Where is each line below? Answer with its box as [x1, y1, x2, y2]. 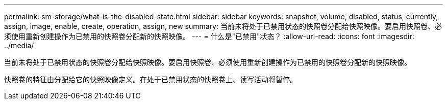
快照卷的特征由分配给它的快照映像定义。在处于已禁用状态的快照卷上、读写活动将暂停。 [4, 75, 297, 84]
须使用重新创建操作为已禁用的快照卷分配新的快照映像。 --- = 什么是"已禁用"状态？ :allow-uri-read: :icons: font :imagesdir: [4, 32, 414, 41]
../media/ [4, 41, 34, 50]
